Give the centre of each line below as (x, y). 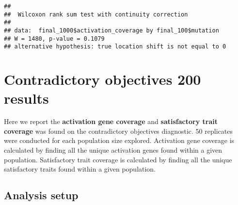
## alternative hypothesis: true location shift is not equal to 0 (115, 47)
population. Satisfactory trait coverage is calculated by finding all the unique (118, 159)
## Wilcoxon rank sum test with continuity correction (96, 14)
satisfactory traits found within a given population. (80, 169)
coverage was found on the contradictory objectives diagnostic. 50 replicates (118, 131)
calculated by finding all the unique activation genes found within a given (113, 150)
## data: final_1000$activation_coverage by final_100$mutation (111, 30)
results (26, 98)
